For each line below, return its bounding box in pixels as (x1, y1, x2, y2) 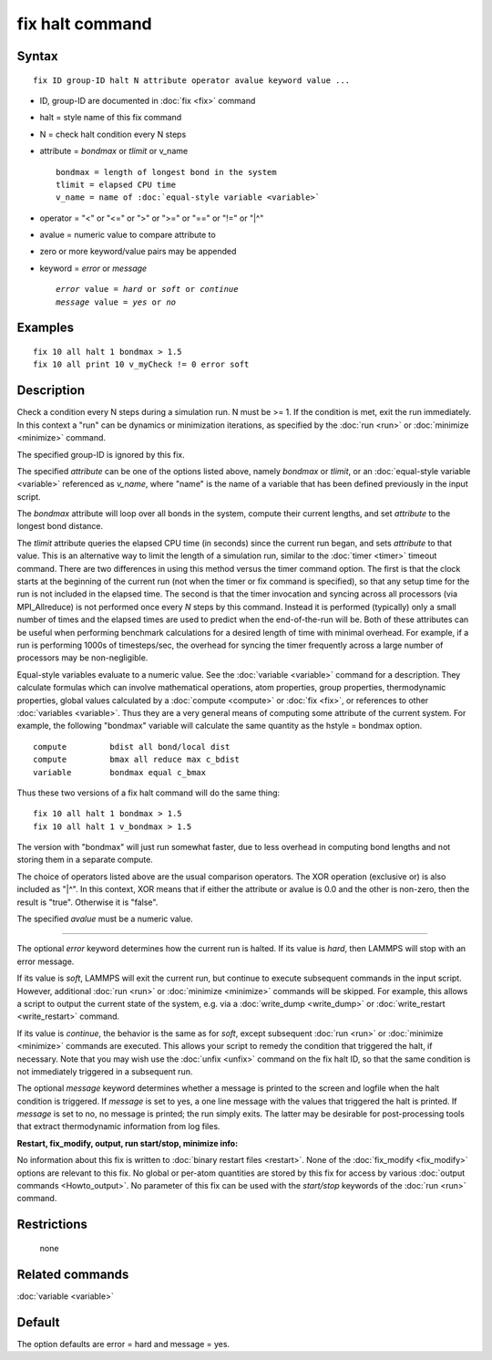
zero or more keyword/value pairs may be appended (39, 246, 237, 257)
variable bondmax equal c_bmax (33, 767, 207, 777)
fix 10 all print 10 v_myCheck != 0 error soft (33, 359, 250, 369)
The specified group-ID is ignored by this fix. (16, 449, 186, 460)
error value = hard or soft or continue (56, 284, 239, 295)
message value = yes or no (56, 296, 177, 307)
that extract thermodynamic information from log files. (16, 1121, 220, 1132)
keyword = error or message (39, 263, 148, 274)
